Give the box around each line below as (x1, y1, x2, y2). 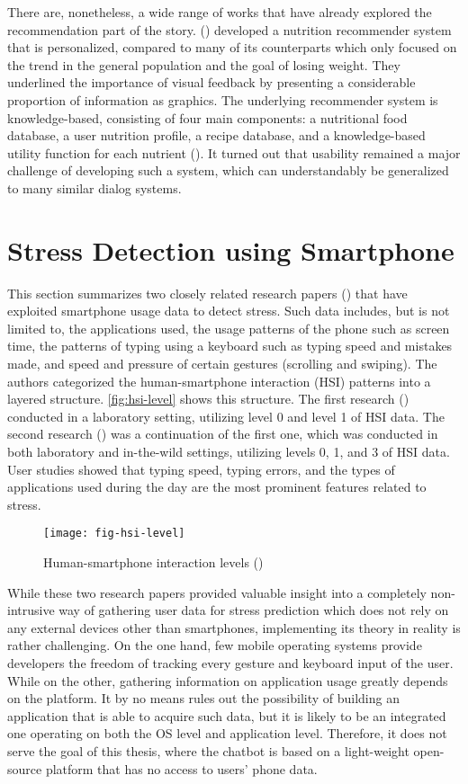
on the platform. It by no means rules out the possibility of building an (7, 689, 400, 708)
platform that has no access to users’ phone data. (45, 759, 318, 778)
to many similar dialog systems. (7, 178, 182, 197)
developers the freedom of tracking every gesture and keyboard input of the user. (7, 654, 454, 672)
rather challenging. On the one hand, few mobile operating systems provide (7, 636, 422, 655)
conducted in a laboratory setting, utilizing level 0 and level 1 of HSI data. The (7, 406, 445, 425)
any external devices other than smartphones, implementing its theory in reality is (7, 618, 461, 637)
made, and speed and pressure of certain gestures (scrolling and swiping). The (7, 354, 437, 373)
